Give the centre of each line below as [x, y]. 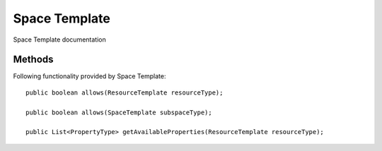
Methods [33, 60]
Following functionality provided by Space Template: [89, 76]
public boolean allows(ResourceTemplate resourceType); [125, 92]
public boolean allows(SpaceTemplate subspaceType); [119, 112]
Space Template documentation [59, 40]
